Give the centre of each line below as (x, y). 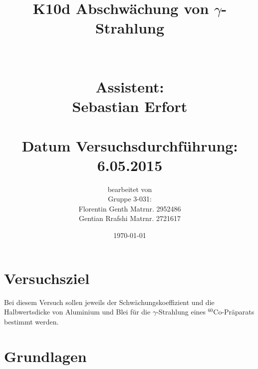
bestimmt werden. (31, 321)
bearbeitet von (130, 189)
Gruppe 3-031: (130, 199)
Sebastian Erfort (130, 106)
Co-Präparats (234, 312)
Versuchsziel (47, 278)
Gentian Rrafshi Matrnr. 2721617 (130, 218)
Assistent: (130, 86)
